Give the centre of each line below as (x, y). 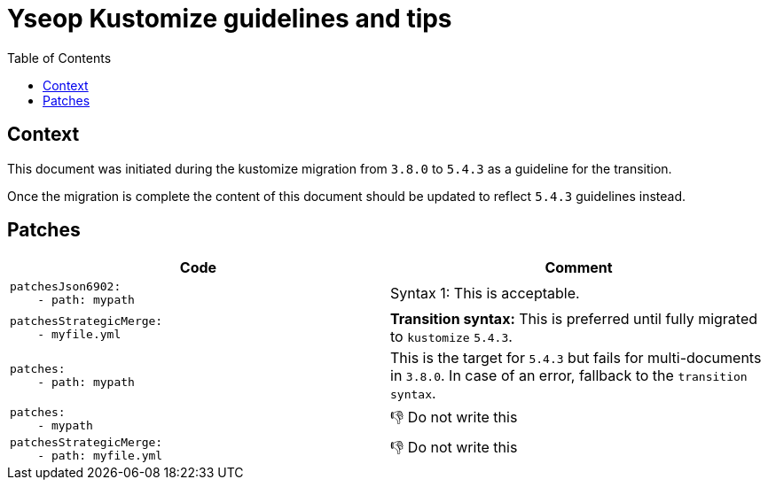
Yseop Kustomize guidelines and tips (230, 19)
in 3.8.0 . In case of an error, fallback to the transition (569, 376)
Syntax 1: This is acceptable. (485, 294)
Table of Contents (59, 58)
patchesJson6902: (66, 287)
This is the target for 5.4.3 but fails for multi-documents (576, 358)
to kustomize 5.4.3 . (451, 337)
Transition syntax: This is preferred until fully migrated (574, 319)
